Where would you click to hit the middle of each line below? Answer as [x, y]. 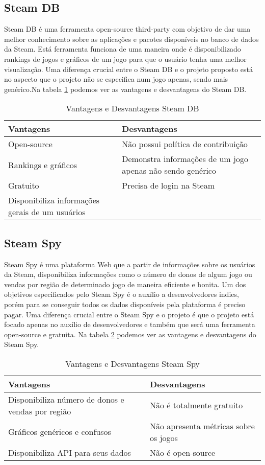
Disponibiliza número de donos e [66, 399]
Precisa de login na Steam [168, 185]
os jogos [164, 437]
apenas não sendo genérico [169, 171]
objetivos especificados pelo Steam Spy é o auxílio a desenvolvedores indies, [122, 294]
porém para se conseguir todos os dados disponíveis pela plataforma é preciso [125, 304]
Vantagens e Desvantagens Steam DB [132, 108]
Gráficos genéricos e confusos [60, 432]
